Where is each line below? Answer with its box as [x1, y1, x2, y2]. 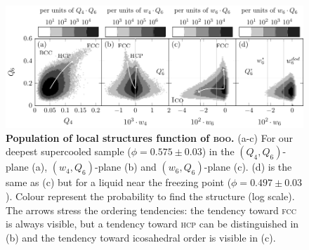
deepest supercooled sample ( [6, 144, 131, 159]
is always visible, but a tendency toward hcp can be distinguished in [6, 216, 299, 231]
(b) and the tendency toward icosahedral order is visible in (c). [6, 230, 276, 244]
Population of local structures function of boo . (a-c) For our [6, 130, 294, 145]
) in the [202, 144, 235, 159]
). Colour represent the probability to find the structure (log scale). [6, 189, 295, 204]
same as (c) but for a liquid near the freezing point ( [6, 175, 232, 190]
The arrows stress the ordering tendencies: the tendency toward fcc [6, 202, 297, 217]
